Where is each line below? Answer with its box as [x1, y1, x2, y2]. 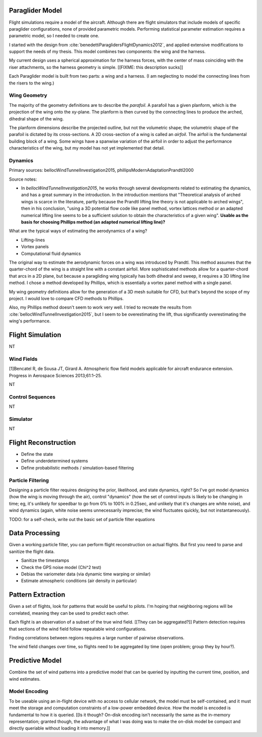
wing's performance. [9, 318, 51, 324]
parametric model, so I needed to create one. [9, 33, 99, 39]
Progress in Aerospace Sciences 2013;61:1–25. [9, 372, 102, 378]
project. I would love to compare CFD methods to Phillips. [9, 295, 124, 301]
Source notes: [9, 176, 37, 182]
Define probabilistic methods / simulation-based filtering [21, 465, 134, 470]
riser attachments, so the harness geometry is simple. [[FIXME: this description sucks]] [9, 64, 183, 70]
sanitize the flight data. [9, 549, 55, 554]
